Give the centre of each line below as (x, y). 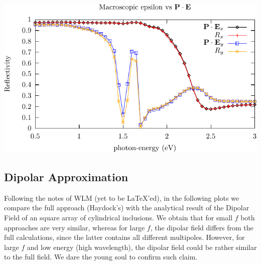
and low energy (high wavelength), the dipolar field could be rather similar (142, 247)
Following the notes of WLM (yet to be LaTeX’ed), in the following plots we (122, 197)
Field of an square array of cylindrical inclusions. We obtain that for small (118, 217)
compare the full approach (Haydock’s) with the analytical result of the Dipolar (127, 208)
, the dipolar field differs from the (202, 227)
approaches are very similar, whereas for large (75, 227)
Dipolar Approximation (66, 176)
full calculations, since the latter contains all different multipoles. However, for (124, 237)
